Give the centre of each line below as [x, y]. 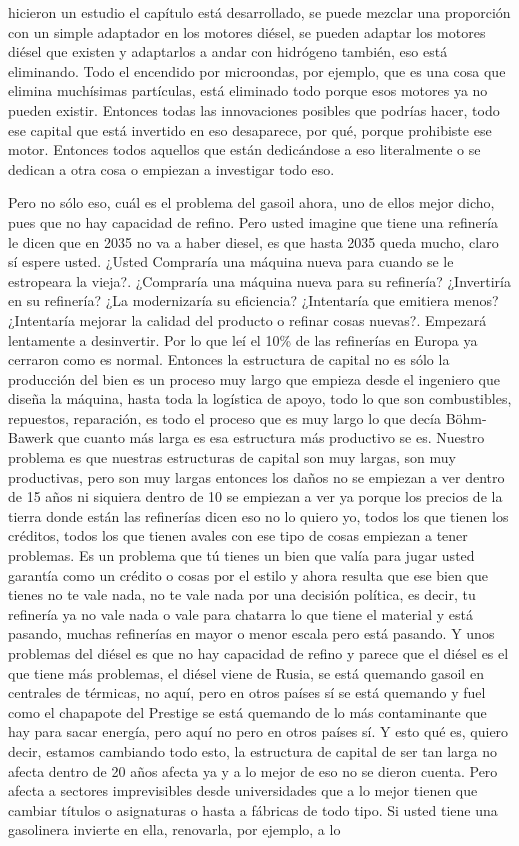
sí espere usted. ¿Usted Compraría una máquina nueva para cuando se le [231, 261]
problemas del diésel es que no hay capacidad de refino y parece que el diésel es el [258, 653]
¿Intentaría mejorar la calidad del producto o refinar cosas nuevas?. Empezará [247, 319]
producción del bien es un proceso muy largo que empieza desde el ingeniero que [254, 378]
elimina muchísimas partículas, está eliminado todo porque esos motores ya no [248, 90]
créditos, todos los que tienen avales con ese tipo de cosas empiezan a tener [238, 535]
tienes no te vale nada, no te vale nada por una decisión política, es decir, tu [242, 594]
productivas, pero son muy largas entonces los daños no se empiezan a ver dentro [256, 476]
